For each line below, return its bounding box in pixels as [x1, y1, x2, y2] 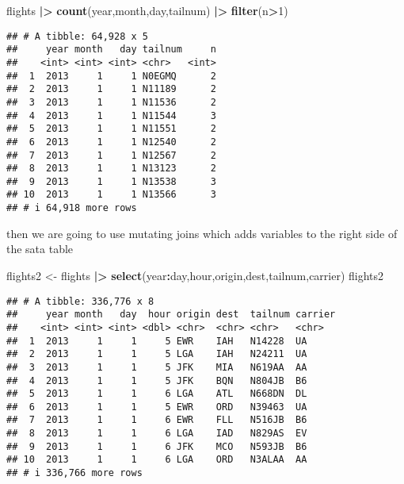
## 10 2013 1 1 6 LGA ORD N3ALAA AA [6, 454, 307, 466]
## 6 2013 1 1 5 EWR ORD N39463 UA [6, 401, 307, 413]
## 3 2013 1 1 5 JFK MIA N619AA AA [6, 361, 307, 373]
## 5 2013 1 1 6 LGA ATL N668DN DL [6, 388, 307, 400]
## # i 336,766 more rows [6, 467, 143, 479]
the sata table [6, 240, 74, 257]
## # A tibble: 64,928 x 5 [6, 30, 148, 42]
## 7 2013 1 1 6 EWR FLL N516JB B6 [6, 414, 307, 426]
